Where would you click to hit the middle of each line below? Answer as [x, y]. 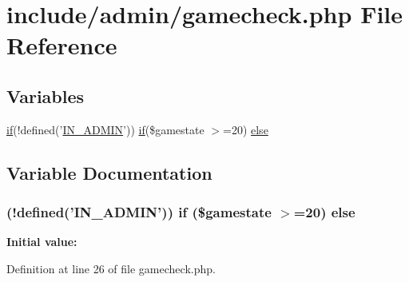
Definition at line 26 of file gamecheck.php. [111, 268]
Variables [46, 95]
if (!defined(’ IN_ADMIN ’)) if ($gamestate [105, 129]
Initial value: [42, 242]
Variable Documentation [109, 172]
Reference [62, 45]
